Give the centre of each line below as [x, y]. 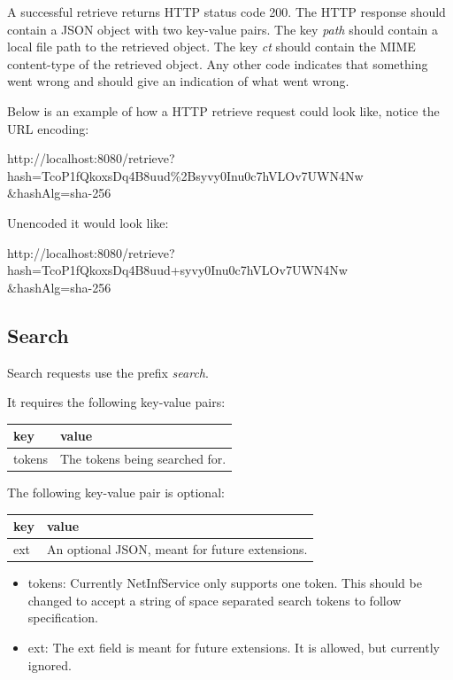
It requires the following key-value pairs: [116, 402]
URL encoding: [48, 128]
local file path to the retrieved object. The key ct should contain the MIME [211, 47]
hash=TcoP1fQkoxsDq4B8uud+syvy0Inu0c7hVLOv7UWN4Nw [177, 270]
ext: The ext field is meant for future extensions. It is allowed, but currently [234, 647]
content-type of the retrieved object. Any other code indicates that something [218, 63]
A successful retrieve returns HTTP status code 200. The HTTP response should [226, 12]
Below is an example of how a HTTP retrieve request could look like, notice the [223, 110]
